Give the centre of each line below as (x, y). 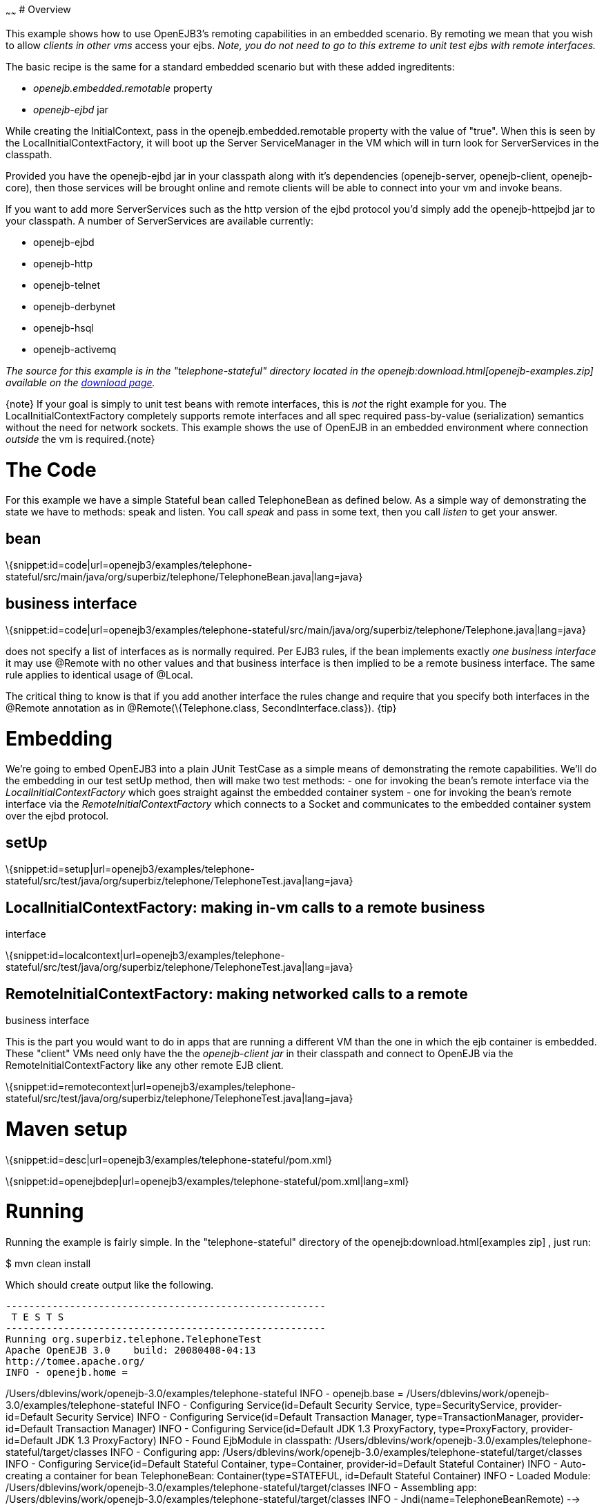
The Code (51, 470)
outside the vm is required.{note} (80, 439)
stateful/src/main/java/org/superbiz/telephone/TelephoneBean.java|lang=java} (184, 577)
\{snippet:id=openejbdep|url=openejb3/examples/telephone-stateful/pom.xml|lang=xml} (207, 1181)
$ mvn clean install (48, 1264)
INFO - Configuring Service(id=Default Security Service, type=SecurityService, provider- (360, 1405)
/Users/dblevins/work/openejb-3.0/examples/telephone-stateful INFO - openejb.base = (205, 1394)
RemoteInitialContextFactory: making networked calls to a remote (237, 994)
